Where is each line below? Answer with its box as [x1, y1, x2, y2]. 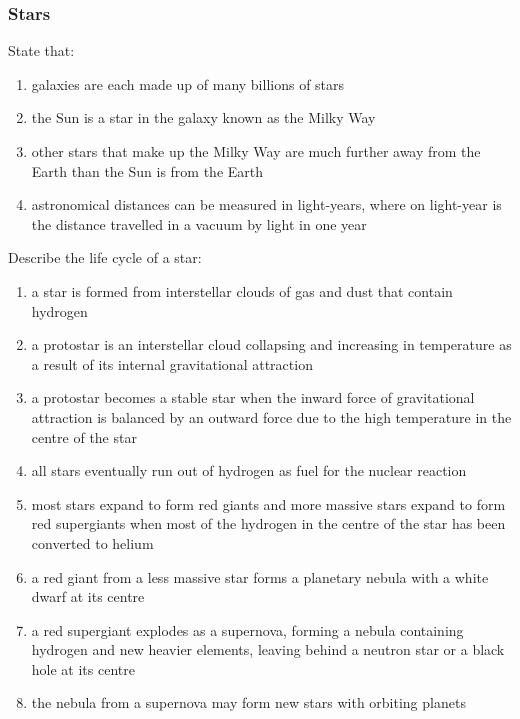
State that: [8, 40, 75, 61]
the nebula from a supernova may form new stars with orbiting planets [31, 692, 466, 713]
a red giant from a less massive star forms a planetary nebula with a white [31, 566, 489, 587]
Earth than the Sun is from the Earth [31, 160, 264, 181]
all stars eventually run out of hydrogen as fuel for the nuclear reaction [31, 460, 467, 481]
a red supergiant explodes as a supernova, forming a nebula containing [31, 619, 464, 640]
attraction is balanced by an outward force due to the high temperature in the [31, 406, 512, 427]
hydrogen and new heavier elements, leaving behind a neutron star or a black [31, 639, 505, 660]
